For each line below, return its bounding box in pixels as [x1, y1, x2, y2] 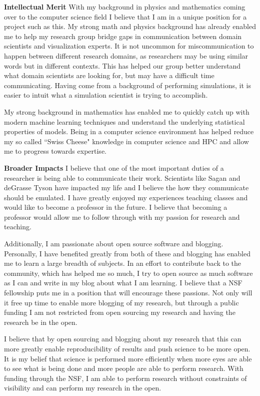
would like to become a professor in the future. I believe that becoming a [4, 202, 227, 212]
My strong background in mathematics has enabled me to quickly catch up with [4, 106, 249, 117]
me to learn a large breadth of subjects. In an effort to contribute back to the [4, 258, 241, 268]
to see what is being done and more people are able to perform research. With [4, 363, 243, 373]
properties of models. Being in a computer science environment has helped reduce [4, 126, 254, 137]
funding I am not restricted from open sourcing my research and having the [4, 307, 235, 317]
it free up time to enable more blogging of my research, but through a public [4, 297, 239, 307]
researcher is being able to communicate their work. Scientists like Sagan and [4, 172, 240, 183]
